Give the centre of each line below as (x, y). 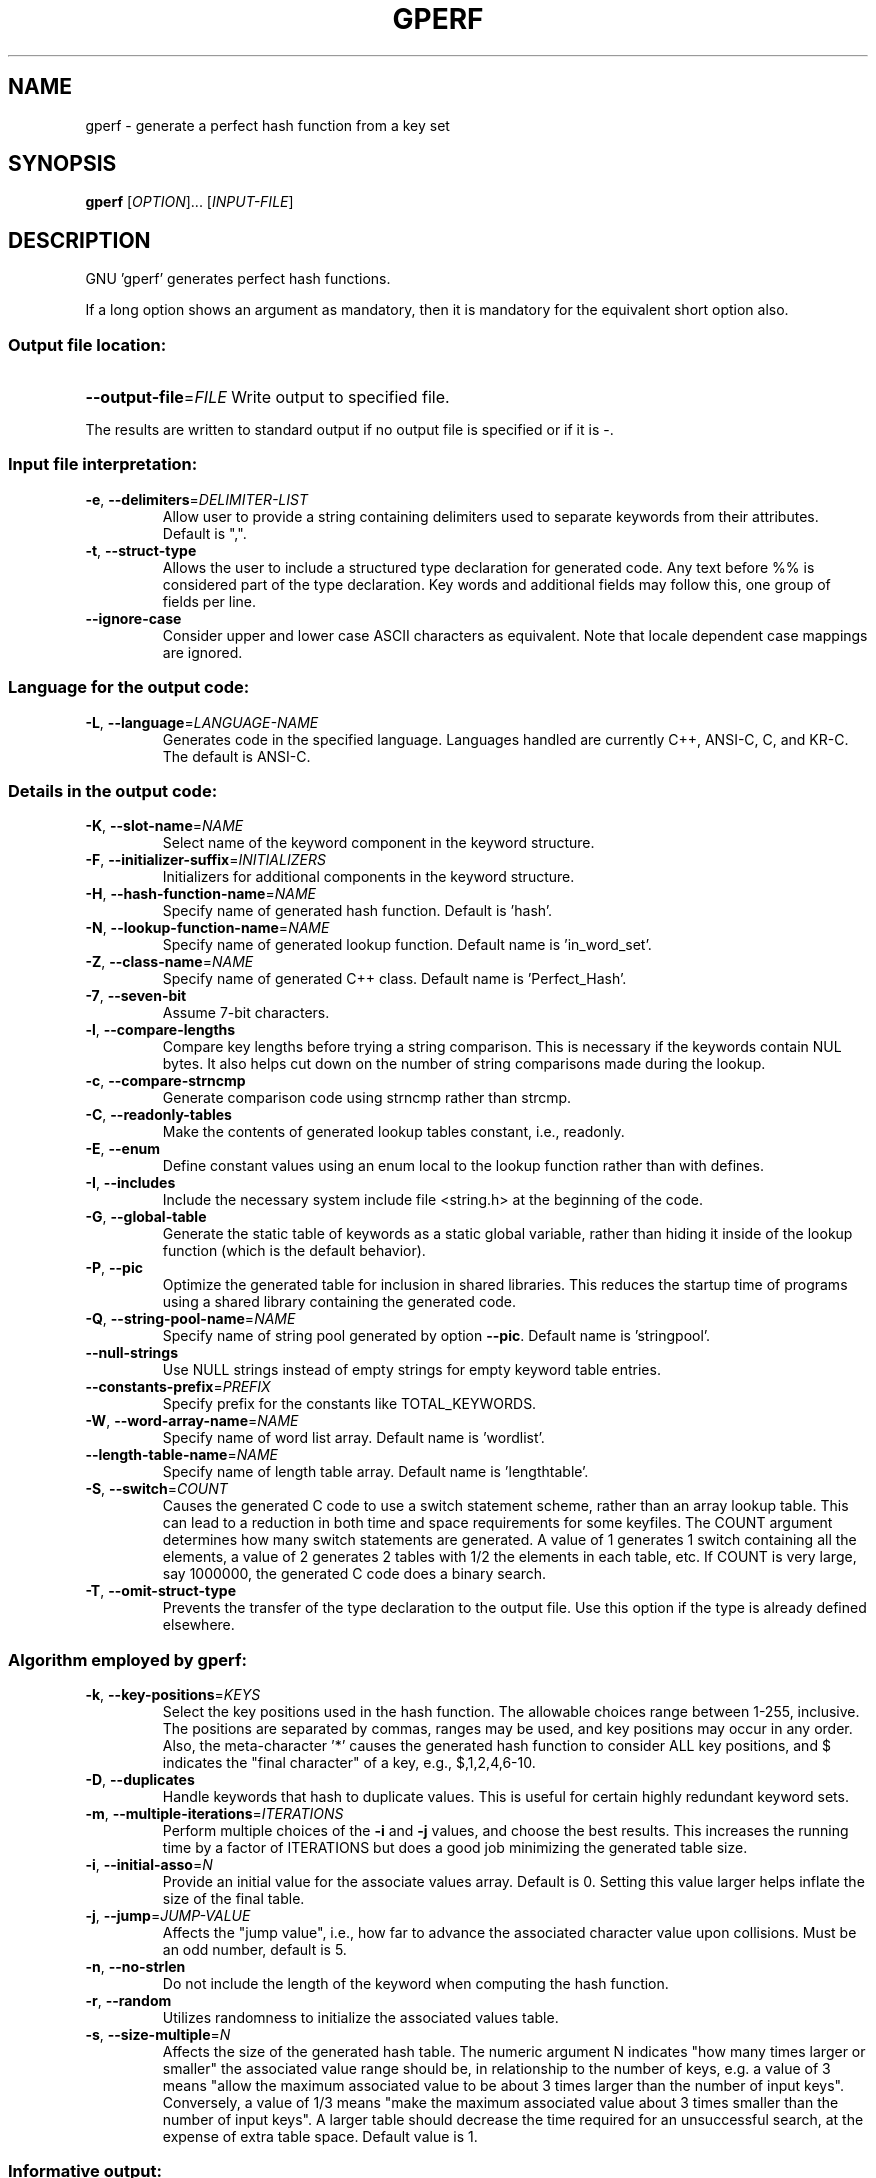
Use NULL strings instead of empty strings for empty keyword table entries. (411, 1370)
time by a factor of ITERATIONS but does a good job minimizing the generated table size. (455, 1848)
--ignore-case (133, 618)
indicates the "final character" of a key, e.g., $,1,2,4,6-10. (349, 1763)
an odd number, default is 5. (254, 1950)
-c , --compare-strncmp (165, 1081)
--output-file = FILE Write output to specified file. (267, 397)
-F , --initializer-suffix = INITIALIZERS (205, 860)
